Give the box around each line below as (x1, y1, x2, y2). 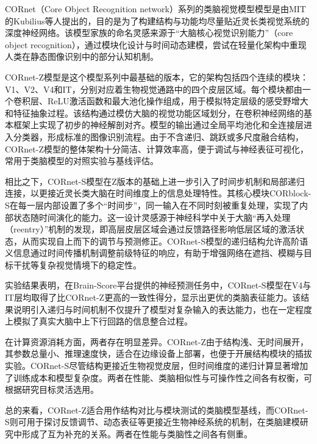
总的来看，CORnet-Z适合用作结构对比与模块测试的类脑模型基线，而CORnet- (5, 403, 308, 416)
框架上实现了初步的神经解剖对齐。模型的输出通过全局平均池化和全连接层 (13, 118, 304, 131)
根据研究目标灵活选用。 (5, 383, 99, 396)
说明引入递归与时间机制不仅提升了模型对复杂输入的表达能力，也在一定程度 (13, 303, 312, 315)
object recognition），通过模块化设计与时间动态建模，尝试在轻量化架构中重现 (5, 38, 307, 51)
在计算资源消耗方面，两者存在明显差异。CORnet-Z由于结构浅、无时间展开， (5, 335, 308, 348)
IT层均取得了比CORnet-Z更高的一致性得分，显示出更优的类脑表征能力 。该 (5, 291, 301, 304)
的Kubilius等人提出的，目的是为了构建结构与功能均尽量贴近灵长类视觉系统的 (5, 14, 310, 27)
